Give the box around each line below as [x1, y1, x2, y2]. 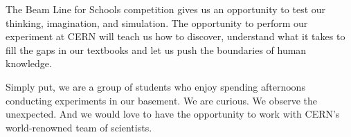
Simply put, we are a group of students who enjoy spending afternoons [6, 79, 305, 93]
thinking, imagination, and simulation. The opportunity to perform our [6, 15, 308, 30]
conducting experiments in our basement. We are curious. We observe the [6, 93, 318, 107]
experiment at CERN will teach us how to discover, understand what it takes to [6, 29, 345, 44]
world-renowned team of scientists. [6, 120, 152, 134]
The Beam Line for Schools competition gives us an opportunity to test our [6, 2, 326, 16]
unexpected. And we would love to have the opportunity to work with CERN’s [6, 107, 340, 121]
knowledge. [6, 56, 52, 71]
